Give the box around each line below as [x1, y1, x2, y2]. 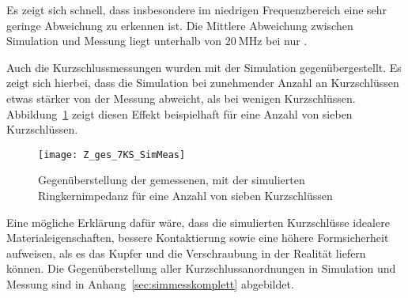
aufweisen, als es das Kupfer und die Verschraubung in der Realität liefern [6, 244, 366, 261]
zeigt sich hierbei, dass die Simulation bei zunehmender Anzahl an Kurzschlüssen [6, 74, 399, 91]
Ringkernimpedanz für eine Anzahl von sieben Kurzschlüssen [38, 187, 333, 203]
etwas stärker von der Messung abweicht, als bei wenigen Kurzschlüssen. [6, 89, 356, 106]
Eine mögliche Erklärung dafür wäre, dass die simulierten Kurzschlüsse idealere [6, 213, 390, 230]
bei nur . [266, 32, 308, 49]
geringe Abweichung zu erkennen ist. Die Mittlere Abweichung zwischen [6, 17, 353, 33]
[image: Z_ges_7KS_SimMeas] [38, 149, 186, 160]
